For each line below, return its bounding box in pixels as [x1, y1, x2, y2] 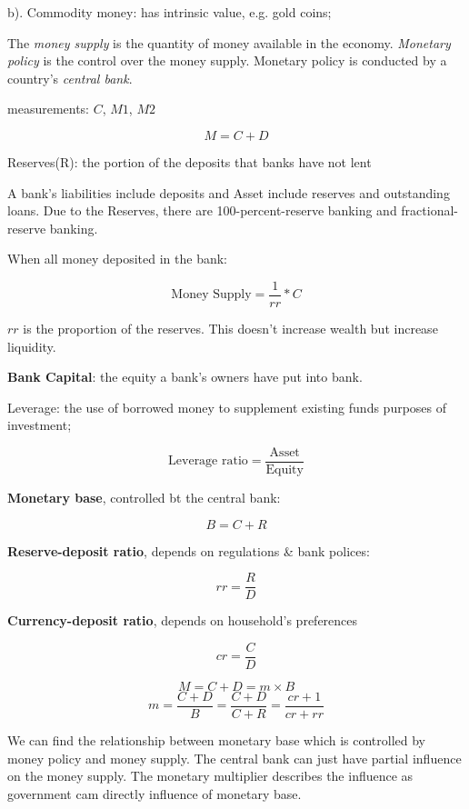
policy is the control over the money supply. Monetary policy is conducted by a [7, 51, 447, 70]
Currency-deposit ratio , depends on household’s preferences [7, 611, 358, 630]
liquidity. [7, 336, 56, 355]
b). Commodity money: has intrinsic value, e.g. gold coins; [7, 3, 332, 21]
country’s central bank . [7, 68, 133, 87]
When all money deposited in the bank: [7, 249, 227, 268]
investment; [7, 415, 72, 434]
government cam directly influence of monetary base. [7, 784, 302, 803]
